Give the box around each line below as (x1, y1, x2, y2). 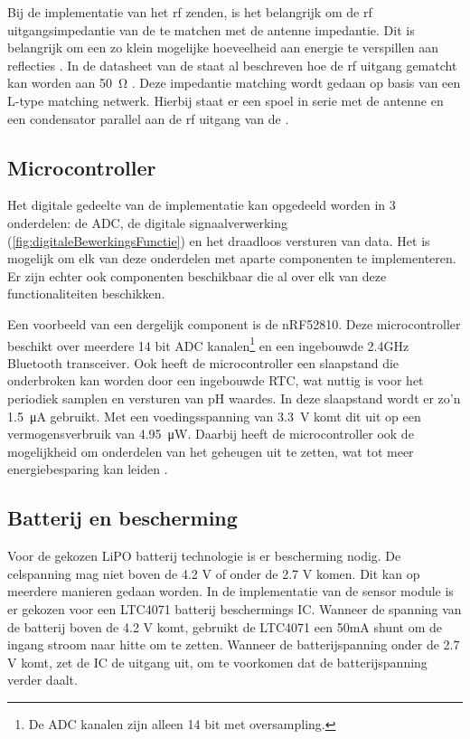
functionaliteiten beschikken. (7, 284, 165, 303)
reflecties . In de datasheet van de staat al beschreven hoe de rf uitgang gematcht (7, 55, 457, 74)
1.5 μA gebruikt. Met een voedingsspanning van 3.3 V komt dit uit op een (7, 406, 421, 425)
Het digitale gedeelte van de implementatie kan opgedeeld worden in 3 (7, 195, 396, 214)
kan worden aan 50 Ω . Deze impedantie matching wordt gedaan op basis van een (7, 73, 461, 92)
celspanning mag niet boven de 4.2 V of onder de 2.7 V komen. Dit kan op (7, 564, 420, 583)
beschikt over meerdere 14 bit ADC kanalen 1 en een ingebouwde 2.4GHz (7, 333, 409, 355)
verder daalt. (7, 670, 78, 689)
